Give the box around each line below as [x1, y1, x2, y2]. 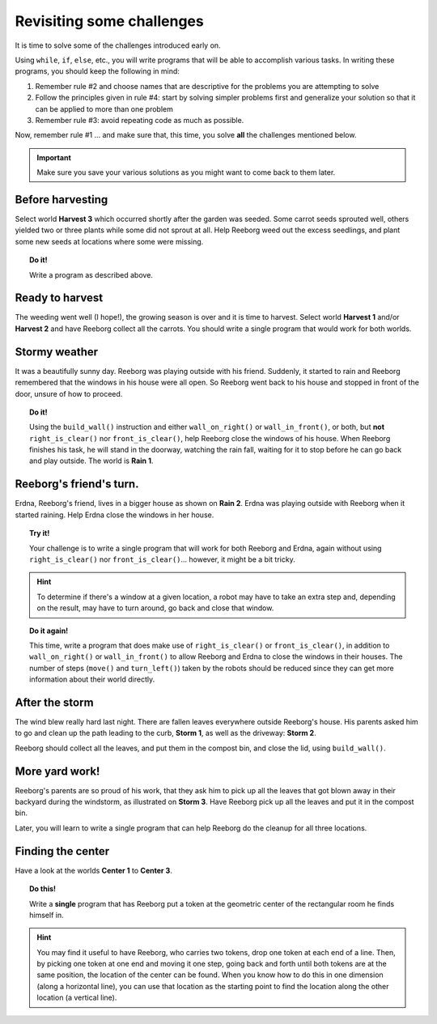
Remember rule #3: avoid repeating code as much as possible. [35, 115, 244, 125]
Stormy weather [15, 345, 99, 359]
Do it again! [29, 626, 69, 635]
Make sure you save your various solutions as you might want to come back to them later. [36, 168, 336, 177]
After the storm [15, 695, 94, 709]
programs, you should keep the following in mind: [15, 66, 180, 76]
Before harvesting [15, 193, 108, 206]
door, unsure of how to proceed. [15, 389, 123, 398]
